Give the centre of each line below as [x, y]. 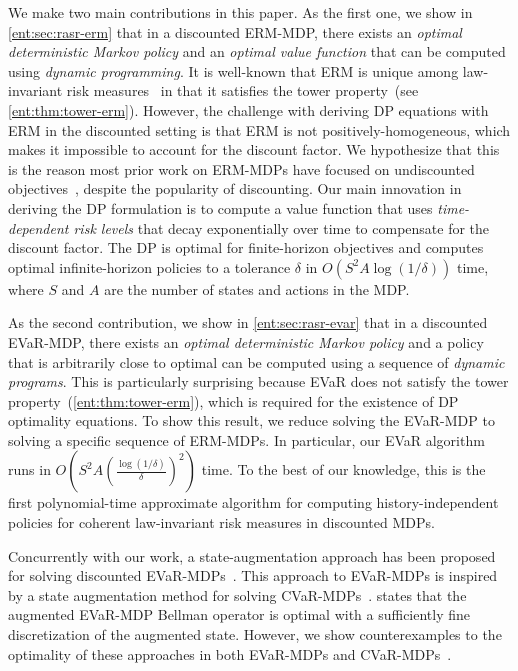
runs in [29, 469]
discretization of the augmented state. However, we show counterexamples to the [255, 634]
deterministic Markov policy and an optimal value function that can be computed [257, 51]
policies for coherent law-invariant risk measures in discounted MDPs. [221, 522]
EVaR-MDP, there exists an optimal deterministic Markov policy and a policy [246, 341]
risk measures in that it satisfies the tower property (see [242, 90]
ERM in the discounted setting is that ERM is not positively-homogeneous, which [259, 129]
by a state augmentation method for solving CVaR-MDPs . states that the [237, 594]
